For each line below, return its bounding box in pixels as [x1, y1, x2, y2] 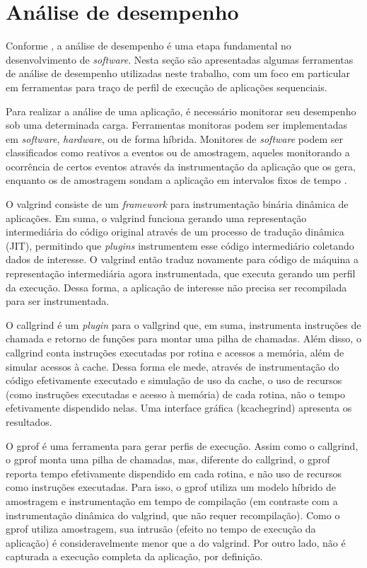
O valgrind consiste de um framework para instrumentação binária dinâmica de [6, 197, 349, 211]
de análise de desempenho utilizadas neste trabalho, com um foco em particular [6, 66, 350, 81]
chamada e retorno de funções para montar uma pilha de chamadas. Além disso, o [6, 331, 361, 346]
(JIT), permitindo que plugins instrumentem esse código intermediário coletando [6, 238, 354, 253]
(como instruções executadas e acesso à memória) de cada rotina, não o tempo [6, 386, 345, 401]
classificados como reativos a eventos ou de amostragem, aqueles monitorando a [6, 145, 350, 160]
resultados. [6, 414, 52, 429]
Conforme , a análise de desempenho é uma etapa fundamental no [6, 38, 291, 53]
